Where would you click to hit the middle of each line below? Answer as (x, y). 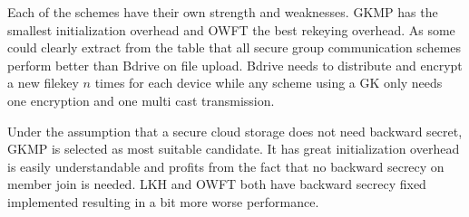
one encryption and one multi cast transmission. (141, 100)
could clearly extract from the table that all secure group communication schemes (234, 47)
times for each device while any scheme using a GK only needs (269, 83)
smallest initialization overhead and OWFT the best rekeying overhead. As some (231, 29)
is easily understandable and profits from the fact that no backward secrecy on (226, 166)
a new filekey (43, 83)
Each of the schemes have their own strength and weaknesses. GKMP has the (223, 12)
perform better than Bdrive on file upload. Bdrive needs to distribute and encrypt (235, 65)
